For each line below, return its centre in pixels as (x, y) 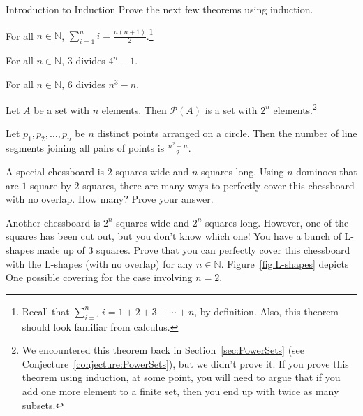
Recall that (46, 311)
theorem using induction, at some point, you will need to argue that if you (181, 377)
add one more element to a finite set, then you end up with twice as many (180, 391)
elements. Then (134, 109)
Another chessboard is (53, 222)
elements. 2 (295, 109)
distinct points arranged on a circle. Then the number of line (227, 133)
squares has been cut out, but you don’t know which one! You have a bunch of (173, 236)
